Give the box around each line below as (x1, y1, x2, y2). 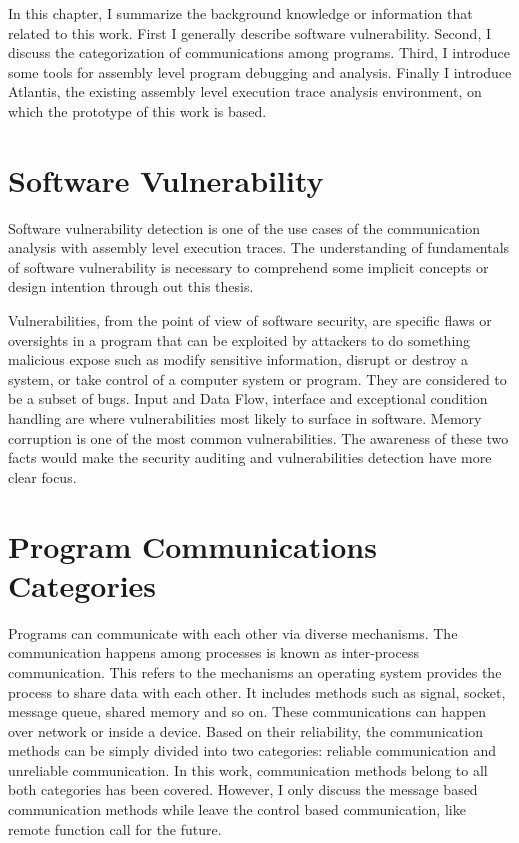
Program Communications (8, 525, 377, 566)
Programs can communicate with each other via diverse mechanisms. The (8, 622, 458, 643)
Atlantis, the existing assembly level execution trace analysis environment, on (8, 81, 482, 102)
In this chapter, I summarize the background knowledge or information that (8, 3, 473, 23)
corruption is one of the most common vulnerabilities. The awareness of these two (8, 427, 509, 448)
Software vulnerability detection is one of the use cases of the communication (8, 217, 481, 238)
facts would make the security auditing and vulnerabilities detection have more (8, 447, 492, 468)
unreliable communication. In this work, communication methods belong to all (8, 759, 488, 780)
